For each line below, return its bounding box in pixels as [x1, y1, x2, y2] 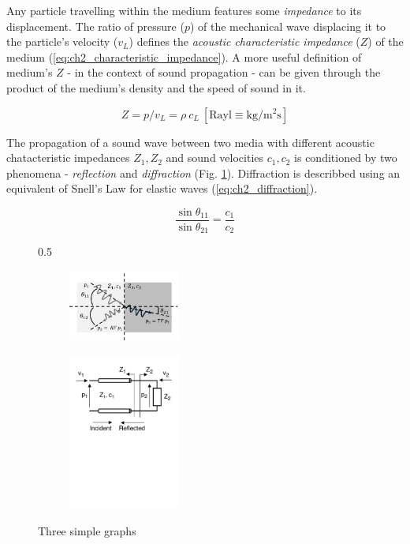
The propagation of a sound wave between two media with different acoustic [6, 133, 375, 150]
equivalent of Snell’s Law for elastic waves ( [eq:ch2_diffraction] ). [6, 180, 318, 197]
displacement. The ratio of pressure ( [6, 17, 184, 34]
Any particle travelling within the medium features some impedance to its [6, 2, 362, 18]
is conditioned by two [294, 149, 397, 166]
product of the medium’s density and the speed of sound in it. [6, 79, 306, 96]
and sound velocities [166, 149, 264, 166]
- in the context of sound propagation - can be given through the [67, 64, 381, 81]
